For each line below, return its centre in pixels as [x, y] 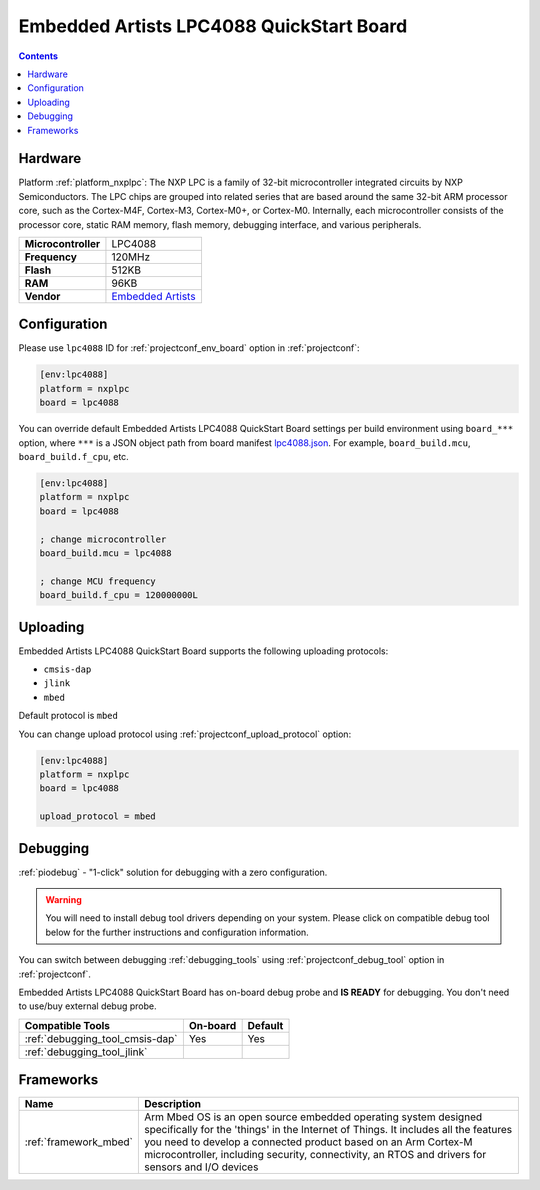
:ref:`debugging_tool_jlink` [86, 1052]
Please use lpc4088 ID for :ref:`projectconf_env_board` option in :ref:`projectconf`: [189, 348]
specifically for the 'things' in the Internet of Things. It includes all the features [328, 1130]
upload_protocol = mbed [98, 816]
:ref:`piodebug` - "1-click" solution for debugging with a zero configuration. [173, 872]
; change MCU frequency [98, 581]
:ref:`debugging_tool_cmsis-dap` [101, 1038]
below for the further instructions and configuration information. [177, 932]
